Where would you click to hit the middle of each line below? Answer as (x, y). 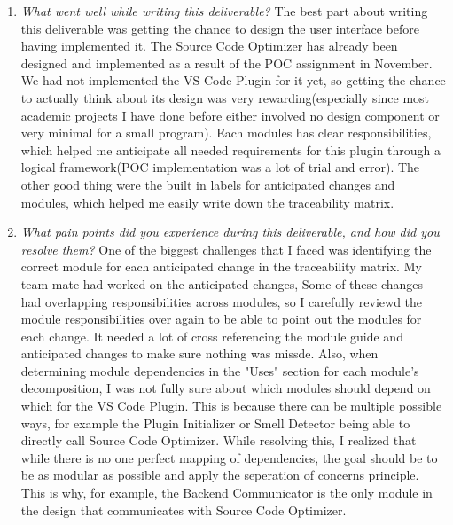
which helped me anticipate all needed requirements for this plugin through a (231, 149)
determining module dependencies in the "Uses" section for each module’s (220, 370)
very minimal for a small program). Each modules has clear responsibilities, (226, 133)
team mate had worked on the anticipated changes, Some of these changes (222, 283)
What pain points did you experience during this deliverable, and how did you (230, 232)
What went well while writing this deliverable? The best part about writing (224, 11)
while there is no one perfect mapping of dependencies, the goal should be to (229, 457)
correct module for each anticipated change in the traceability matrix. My (221, 266)
